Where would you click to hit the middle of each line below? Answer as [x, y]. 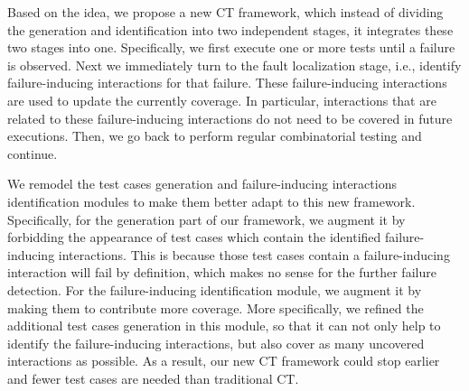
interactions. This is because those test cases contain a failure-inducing [254, 254]
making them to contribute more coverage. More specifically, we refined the [216, 307]
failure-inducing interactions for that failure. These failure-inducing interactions [227, 83]
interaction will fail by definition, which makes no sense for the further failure [222, 272]
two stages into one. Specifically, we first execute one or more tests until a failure [231, 47]
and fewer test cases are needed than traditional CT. [153, 378]
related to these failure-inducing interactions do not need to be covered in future [230, 118]
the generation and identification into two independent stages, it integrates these [230, 29]
